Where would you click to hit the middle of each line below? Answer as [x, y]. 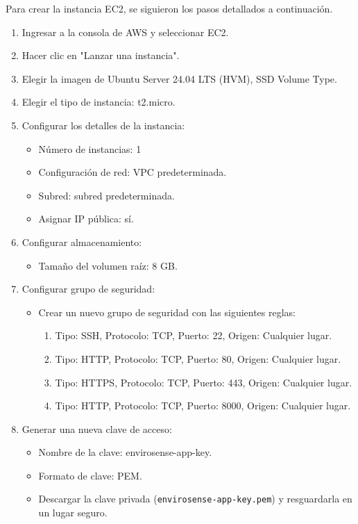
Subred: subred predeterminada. [106, 195]
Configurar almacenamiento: [82, 241]
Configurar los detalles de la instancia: [103, 125]
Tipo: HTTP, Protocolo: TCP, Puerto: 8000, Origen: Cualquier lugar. [203, 406]
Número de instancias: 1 [90, 148]
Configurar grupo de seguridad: [88, 289]
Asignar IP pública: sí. [86, 219]
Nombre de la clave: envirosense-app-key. [125, 452]
